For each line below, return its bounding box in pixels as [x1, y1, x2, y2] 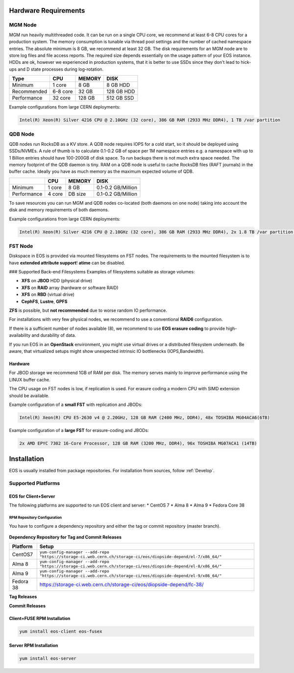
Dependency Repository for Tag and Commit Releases [9, 534, 122, 540]
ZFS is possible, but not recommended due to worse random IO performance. [9, 307, 168, 314]
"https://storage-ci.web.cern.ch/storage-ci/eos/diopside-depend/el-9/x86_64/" [39, 573, 222, 579]
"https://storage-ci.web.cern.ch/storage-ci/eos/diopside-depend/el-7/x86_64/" [39, 554, 222, 560]
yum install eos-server [19, 656, 77, 661]
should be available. [9, 393, 50, 399]
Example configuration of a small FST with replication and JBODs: [9, 402, 143, 407]
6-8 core [52, 88, 73, 95]
